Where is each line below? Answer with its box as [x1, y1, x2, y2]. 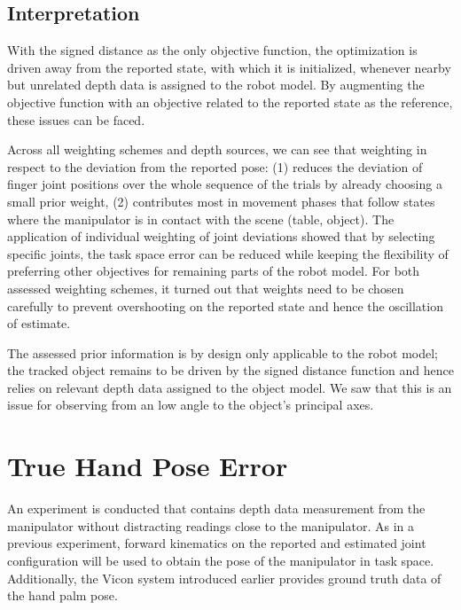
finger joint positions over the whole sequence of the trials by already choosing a [7, 175, 442, 193]
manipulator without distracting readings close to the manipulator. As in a [7, 516, 415, 535]
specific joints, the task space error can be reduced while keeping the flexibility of [7, 244, 449, 262]
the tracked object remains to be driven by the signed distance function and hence [7, 361, 454, 379]
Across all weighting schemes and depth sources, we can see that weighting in [7, 140, 427, 159]
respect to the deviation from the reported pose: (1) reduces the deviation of [7, 157, 423, 176]
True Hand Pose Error [7, 448, 288, 484]
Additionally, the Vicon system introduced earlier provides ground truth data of [7, 568, 441, 587]
